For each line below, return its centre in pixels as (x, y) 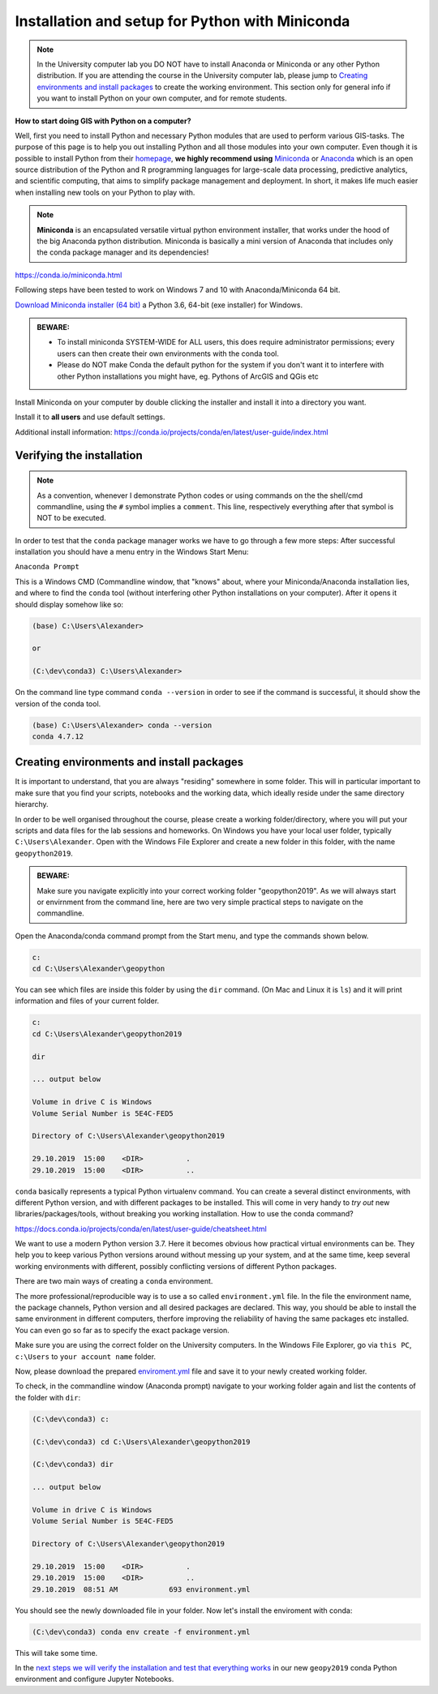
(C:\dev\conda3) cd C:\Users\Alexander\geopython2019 (141, 1442)
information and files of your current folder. (87, 1001)
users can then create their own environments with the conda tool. (168, 354)
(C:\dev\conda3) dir (73, 1465)
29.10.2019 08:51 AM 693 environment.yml (141, 1589)
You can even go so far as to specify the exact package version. (122, 1330)
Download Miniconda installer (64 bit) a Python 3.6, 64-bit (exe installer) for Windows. (159, 305)
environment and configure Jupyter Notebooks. (94, 1679)
